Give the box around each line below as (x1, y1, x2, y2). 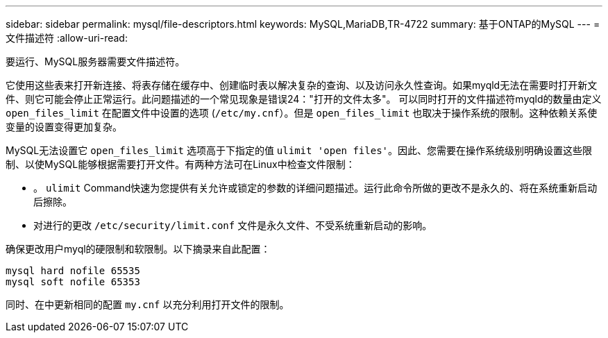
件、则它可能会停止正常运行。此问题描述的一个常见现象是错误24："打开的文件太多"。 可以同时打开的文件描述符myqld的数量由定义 (6, 93, 602, 105)
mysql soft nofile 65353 (6, 276, 140, 287)
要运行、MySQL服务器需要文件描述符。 (6, 56, 185, 67)
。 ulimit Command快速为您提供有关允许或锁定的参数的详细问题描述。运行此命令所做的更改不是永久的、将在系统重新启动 (33, 182, 598, 194)
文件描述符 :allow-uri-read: (6, 32, 128, 44)
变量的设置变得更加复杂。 (6, 121, 122, 133)
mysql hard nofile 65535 (6, 265, 140, 276)
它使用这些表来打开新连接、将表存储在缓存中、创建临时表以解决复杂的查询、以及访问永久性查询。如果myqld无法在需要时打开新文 (6, 79, 598, 91)
